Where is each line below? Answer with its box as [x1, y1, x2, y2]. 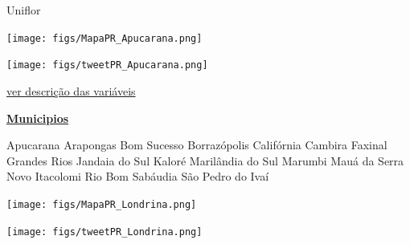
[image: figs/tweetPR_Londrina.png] [6, 226, 203, 238]
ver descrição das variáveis [6, 82, 136, 99]
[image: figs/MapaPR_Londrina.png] [6, 198, 197, 210]
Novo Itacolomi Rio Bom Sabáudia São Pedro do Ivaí [6, 168, 269, 185]
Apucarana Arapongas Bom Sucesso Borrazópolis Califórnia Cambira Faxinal [6, 136, 387, 153]
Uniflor [6, 2, 41, 18]
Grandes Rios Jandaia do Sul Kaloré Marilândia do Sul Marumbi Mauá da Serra [6, 152, 404, 169]
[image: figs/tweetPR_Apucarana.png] [6, 59, 208, 71]
